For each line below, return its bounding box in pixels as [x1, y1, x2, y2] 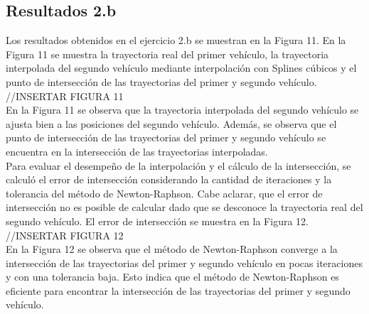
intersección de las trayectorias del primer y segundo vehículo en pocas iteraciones [6, 255, 363, 270]
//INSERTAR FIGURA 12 [6, 227, 124, 242]
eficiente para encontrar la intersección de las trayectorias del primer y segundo [6, 283, 351, 298]
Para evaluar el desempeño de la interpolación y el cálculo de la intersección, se [6, 158, 351, 173]
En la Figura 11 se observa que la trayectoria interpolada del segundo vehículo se [6, 102, 359, 117]
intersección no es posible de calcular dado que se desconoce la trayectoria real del [6, 200, 363, 215]
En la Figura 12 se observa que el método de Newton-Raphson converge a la [6, 242, 338, 256]
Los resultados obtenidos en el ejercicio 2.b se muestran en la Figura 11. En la [6, 33, 346, 48]
